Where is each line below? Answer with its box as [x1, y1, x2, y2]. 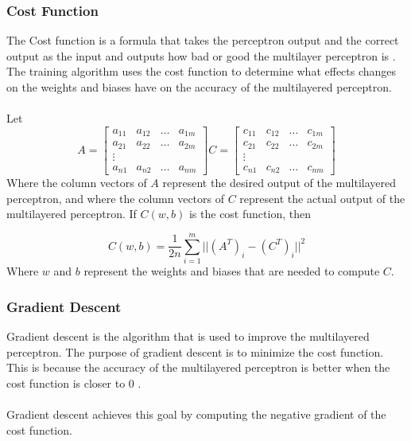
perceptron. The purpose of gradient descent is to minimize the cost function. [6, 343, 384, 360]
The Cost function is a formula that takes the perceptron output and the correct [6, 32, 399, 49]
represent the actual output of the [239, 189, 405, 206]
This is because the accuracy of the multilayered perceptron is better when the [6, 359, 390, 376]
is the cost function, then [188, 205, 311, 222]
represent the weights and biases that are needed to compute [83, 263, 380, 279]
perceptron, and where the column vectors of [6, 189, 225, 206]
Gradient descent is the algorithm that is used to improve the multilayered [6, 328, 370, 344]
